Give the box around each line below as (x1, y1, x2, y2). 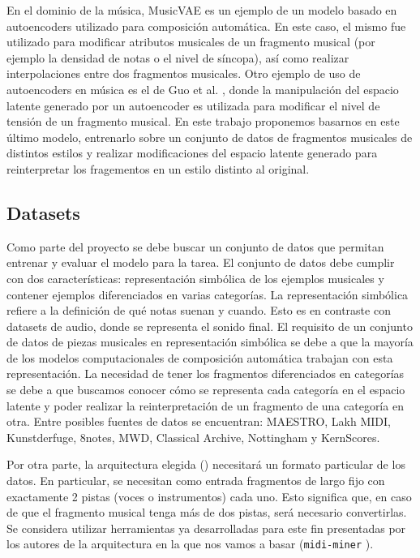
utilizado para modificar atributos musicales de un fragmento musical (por (6, 33, 375, 50)
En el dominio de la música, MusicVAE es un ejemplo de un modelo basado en (6, 2, 397, 18)
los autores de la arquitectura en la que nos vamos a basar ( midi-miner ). (6, 535, 374, 552)
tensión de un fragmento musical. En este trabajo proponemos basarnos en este (6, 113, 400, 130)
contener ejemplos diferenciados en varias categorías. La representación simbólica (6, 285, 409, 303)
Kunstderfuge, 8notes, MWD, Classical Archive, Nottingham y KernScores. (6, 428, 380, 445)
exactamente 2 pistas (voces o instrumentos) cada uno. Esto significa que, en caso (6, 487, 412, 504)
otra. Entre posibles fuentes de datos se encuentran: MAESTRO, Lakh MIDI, (6, 413, 391, 430)
